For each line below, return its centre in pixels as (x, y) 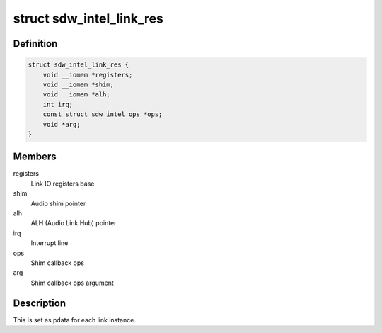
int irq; (58, 104)
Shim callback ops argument (73, 283)
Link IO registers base (63, 184)
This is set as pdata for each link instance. (74, 320)
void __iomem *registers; (88, 75)
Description (40, 303)
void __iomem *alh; (77, 95)
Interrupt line (50, 243)
